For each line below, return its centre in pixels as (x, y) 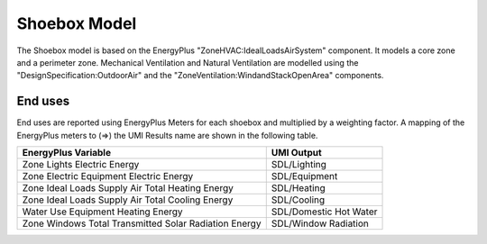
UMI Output (296, 153)
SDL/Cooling (298, 200)
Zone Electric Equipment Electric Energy (108, 176)
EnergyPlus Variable (67, 153)
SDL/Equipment (304, 176)
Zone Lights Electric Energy (81, 165)
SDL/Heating (298, 188)
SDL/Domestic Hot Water (324, 212)
